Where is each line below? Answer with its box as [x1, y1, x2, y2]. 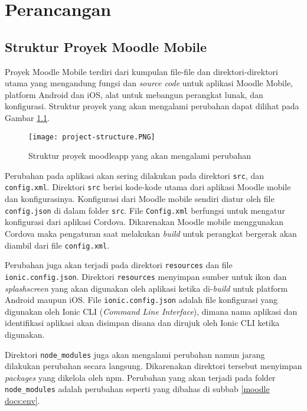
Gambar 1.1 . [5, 111, 50, 123]
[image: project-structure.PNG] [28, 132, 155, 141]
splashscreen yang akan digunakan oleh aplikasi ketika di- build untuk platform [5, 282, 288, 294]
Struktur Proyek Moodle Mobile [5, 37, 207, 56]
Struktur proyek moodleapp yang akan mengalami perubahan [28, 149, 252, 162]
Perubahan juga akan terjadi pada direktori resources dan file [5, 259, 233, 271]
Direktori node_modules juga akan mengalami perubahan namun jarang [5, 348, 265, 360]
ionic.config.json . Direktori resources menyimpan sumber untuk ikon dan [5, 270, 287, 282]
